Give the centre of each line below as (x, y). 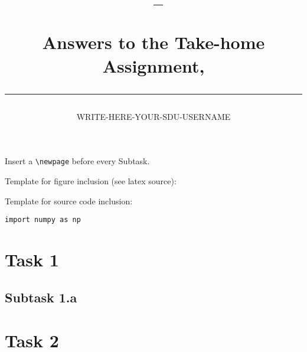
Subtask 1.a (41, 297)
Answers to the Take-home (153, 42)
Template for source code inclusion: (69, 201)
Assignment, (153, 65)
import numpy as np (43, 220)
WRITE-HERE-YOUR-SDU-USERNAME (153, 116)
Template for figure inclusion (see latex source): (91, 181)
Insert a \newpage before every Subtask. (77, 161)
